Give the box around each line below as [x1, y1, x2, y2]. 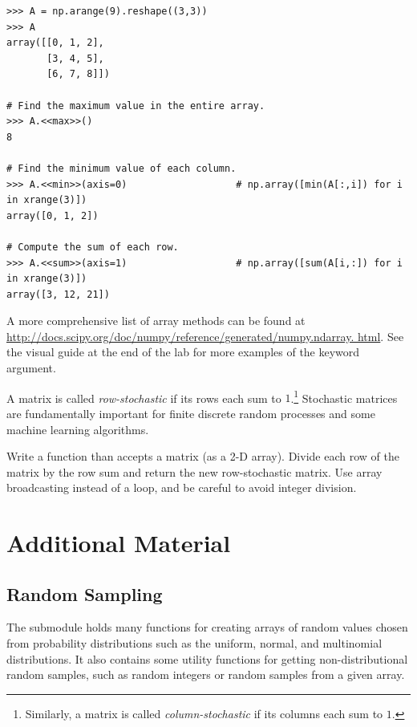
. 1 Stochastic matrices [290, 387, 398, 406]
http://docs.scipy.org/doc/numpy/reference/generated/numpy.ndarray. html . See [6, 327, 404, 344]
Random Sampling [6, 581, 163, 606]
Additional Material [6, 526, 231, 559]
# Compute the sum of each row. [6, 241, 179, 253]
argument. [6, 359, 56, 376]
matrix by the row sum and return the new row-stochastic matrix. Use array [6, 463, 383, 480]
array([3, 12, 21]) [6, 288, 110, 300]
